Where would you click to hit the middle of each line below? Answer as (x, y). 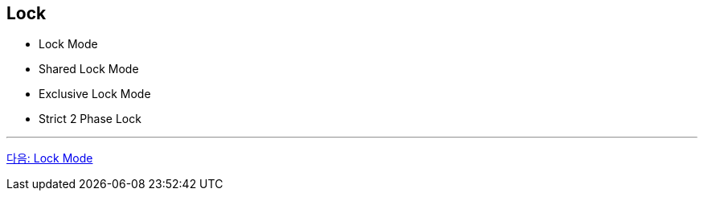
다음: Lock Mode (50, 158)
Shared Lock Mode (89, 69)
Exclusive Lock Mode (95, 94)
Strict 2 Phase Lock (90, 119)
